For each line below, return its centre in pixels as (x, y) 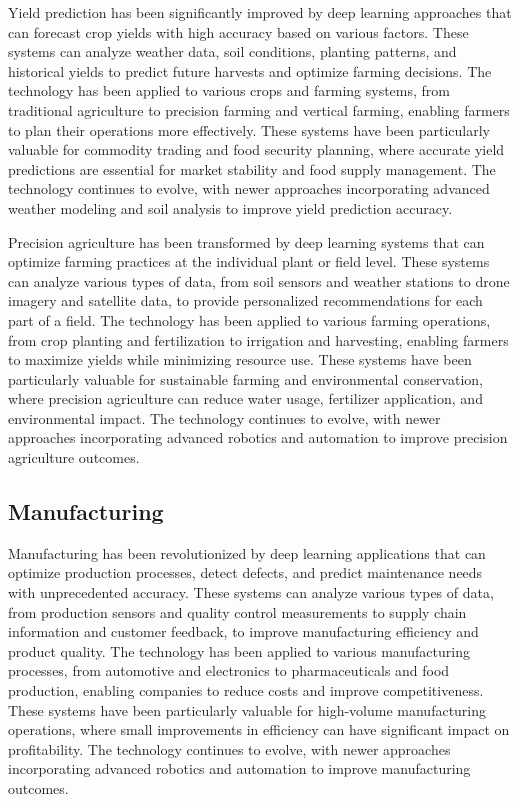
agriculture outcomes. (74, 457)
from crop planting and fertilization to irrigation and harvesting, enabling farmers (258, 339)
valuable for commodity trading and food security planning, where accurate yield (256, 149)
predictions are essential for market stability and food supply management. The (252, 168)
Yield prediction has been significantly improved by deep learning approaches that (260, 12)
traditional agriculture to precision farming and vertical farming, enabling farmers (259, 109)
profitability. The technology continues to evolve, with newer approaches (229, 748)
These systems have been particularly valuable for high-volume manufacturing (247, 709)
